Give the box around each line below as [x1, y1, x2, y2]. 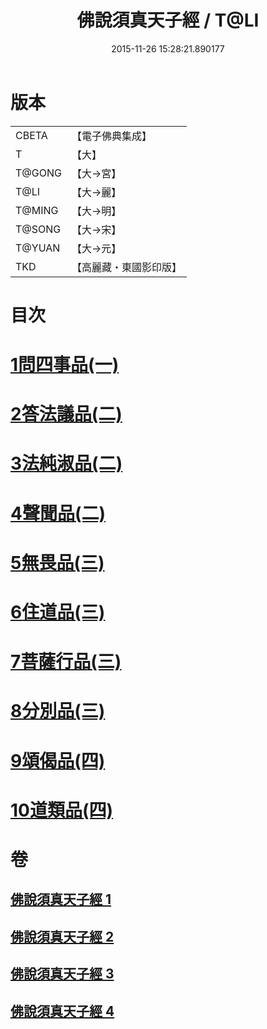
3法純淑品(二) [10, 452, 123, 475]
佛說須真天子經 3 [10, 966, 115, 983]
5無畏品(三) [10, 551, 105, 574]
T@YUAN [15, 241, 61, 255]
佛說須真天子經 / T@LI [76, 9, 260, 32]
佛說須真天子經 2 [10, 928, 115, 945]
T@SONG [15, 222, 62, 236]
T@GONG [15, 166, 62, 180]
